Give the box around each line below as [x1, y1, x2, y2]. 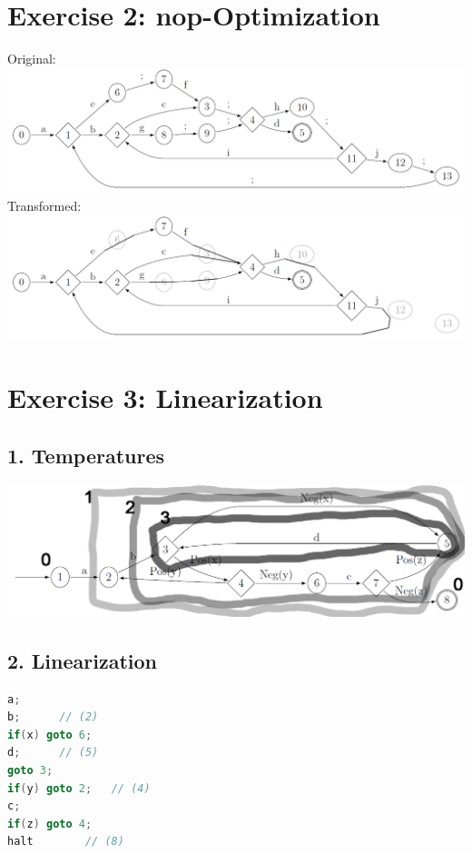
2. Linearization [7, 646, 157, 674]
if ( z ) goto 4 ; [7, 817, 93, 830]
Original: [7, 49, 56, 68]
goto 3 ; [7, 764, 54, 778]
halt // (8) [7, 835, 124, 849]
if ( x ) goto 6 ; [7, 728, 93, 741]
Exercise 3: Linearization [7, 379, 323, 416]
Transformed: [7, 196, 82, 215]
